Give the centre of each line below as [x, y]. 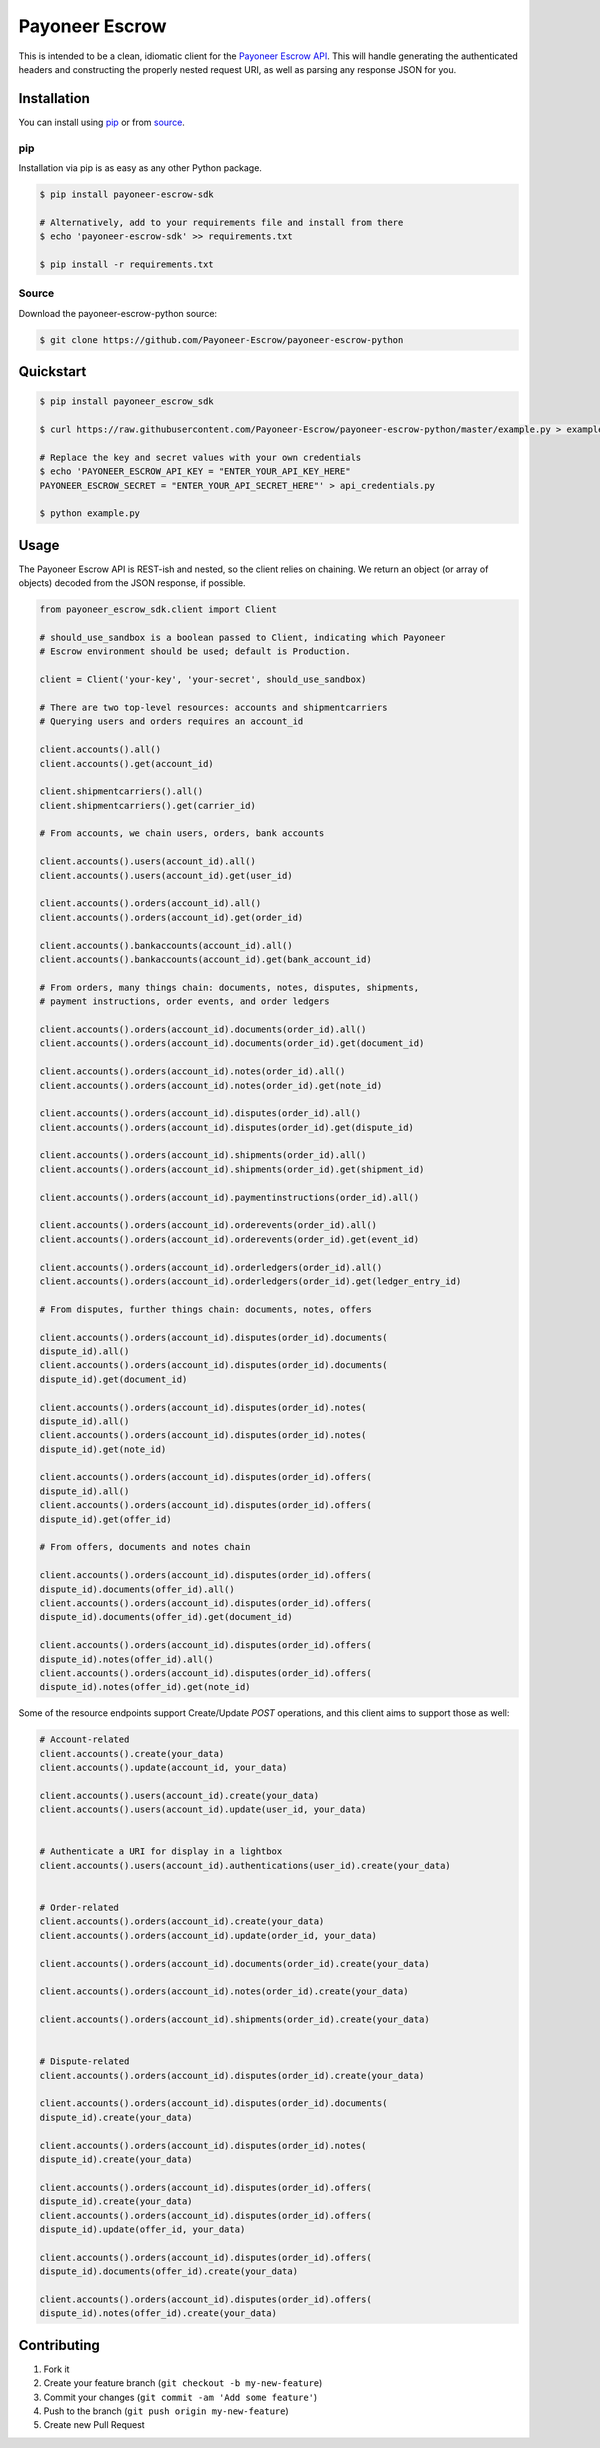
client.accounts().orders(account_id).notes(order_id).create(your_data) [224, 1991]
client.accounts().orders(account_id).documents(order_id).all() [203, 1029]
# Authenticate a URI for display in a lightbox [161, 1851]
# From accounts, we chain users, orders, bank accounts [182, 833]
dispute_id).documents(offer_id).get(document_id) [166, 1617]
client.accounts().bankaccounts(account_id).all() [166, 945]
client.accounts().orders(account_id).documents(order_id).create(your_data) [234, 1963]
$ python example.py [89, 513]
